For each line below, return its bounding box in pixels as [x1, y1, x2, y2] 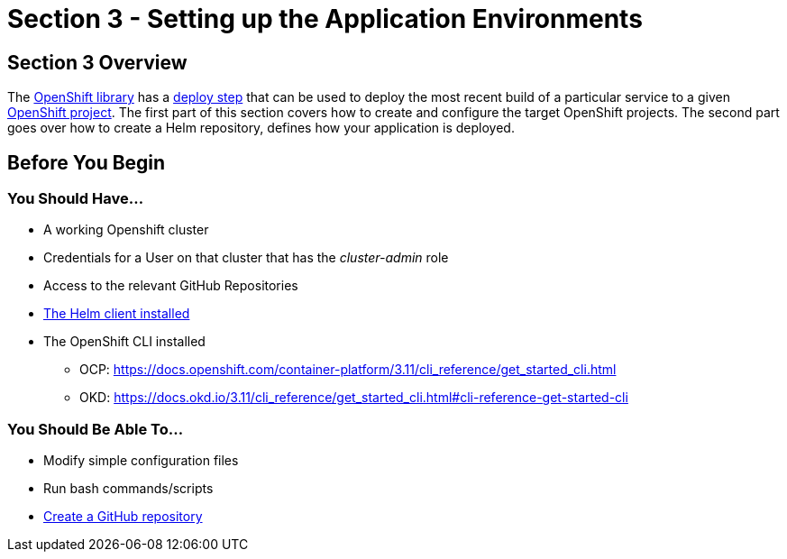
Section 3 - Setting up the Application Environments [7, 4, 643, 34]
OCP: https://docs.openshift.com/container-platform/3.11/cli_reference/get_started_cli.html [79, 362, 617, 378]
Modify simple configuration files [43, 453, 239, 469]
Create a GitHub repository [43, 509, 203, 525]
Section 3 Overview [7, 50, 188, 74]
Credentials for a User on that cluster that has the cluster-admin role [43, 250, 449, 266]
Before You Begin [7, 151, 166, 174]
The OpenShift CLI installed [43, 334, 206, 350]
